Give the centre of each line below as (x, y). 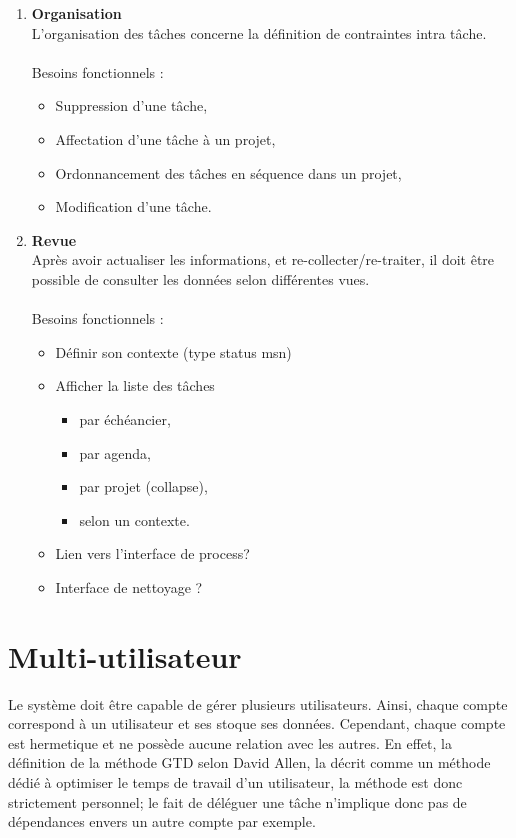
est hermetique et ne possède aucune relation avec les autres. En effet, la (230, 742)
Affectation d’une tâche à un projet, (165, 138)
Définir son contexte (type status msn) (173, 351)
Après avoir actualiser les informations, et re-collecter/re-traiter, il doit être (263, 259)
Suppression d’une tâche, (131, 105)
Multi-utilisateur (125, 655)
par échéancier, (125, 418)
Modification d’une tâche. (133, 206)
